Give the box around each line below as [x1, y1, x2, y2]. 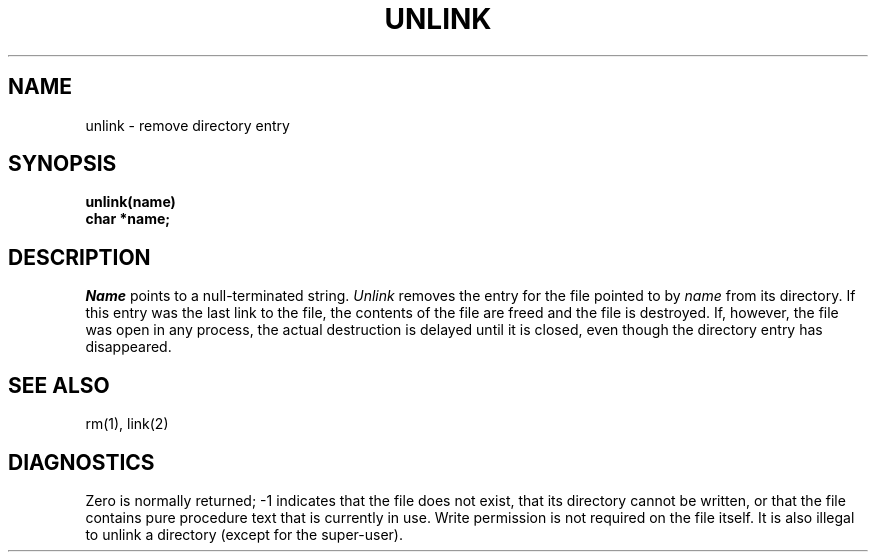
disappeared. [85, 338, 172, 356]
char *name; [85, 210, 171, 228]
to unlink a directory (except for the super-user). [85, 525, 403, 543]
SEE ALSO [8, 372, 110, 398]
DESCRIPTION [8, 244, 151, 270]
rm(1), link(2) [85, 415, 169, 433]
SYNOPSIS [8, 151, 117, 177]
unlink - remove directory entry [85, 116, 290, 134]
